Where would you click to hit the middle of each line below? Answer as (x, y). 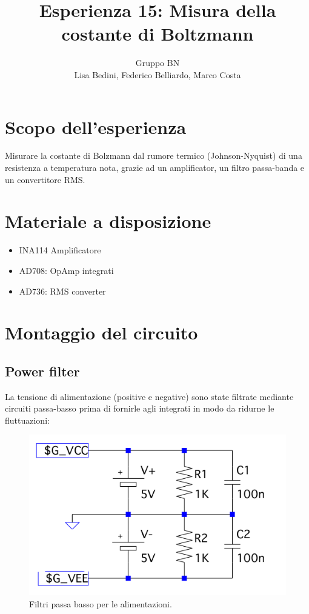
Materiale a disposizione (108, 221)
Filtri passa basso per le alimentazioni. (101, 603)
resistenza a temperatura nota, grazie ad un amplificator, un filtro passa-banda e (155, 168)
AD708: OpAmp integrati (66, 270)
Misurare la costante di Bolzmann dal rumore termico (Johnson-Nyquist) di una (154, 155)
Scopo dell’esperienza (96, 126)
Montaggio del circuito (101, 332)
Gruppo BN (158, 63)
